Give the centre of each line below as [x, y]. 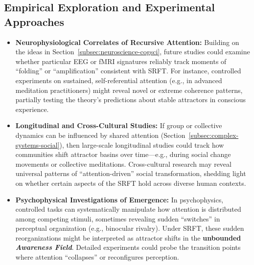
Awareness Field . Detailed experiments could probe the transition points [128, 247]
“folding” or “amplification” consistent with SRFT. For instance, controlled [128, 71]
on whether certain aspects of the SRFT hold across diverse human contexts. [131, 183]
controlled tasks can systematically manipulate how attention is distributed [128, 209]
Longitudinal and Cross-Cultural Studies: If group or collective [119, 125]
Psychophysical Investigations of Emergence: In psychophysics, [119, 199]
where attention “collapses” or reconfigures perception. [97, 257]
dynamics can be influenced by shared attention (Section [100, 135]
